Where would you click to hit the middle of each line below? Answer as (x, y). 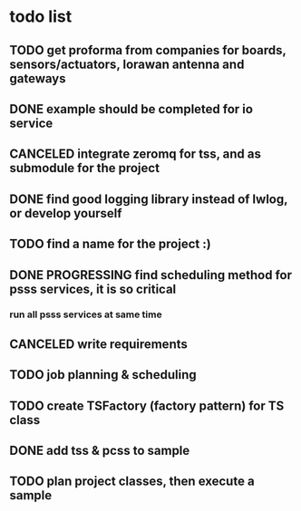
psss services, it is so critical (93, 289)
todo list (41, 17)
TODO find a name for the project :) (110, 244)
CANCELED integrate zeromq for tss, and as (135, 154)
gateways (38, 78)
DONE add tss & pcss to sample (100, 451)
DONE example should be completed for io (131, 109)
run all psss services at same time (86, 314)
